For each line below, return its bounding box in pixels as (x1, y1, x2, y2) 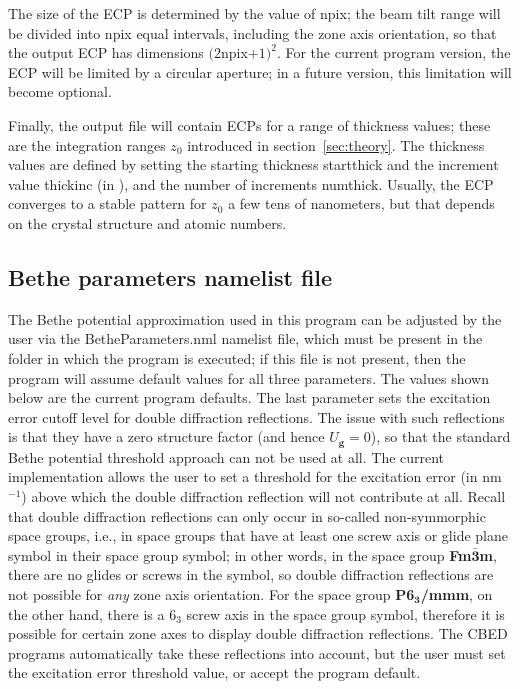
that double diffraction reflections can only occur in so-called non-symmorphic (8, 505, 486, 526)
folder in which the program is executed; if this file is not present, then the (8, 347, 466, 368)
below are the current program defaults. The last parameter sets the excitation (8, 387, 491, 408)
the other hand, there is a (8, 603, 165, 624)
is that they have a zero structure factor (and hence (8, 426, 325, 447)
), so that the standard (370, 426, 511, 447)
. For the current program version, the (276, 42, 511, 63)
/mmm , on (420, 583, 493, 604)
